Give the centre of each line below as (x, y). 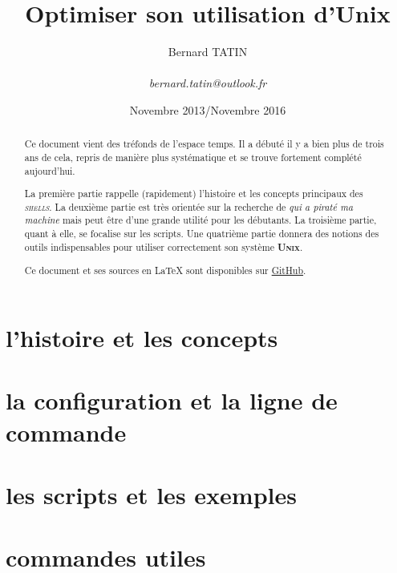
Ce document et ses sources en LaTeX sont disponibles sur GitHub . (165, 270)
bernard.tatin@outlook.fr (208, 83)
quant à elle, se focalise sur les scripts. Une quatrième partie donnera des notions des (202, 234)
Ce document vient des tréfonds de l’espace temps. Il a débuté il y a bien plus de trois (204, 144)
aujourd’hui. (50, 170)
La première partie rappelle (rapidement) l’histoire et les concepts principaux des (194, 194)
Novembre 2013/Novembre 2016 (208, 109)
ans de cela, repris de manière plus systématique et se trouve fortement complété (193, 157)
